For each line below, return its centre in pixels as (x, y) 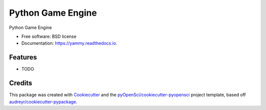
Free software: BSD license (49, 36)
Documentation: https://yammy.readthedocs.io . (69, 43)
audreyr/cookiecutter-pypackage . (43, 102)
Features (23, 57)
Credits (21, 83)
